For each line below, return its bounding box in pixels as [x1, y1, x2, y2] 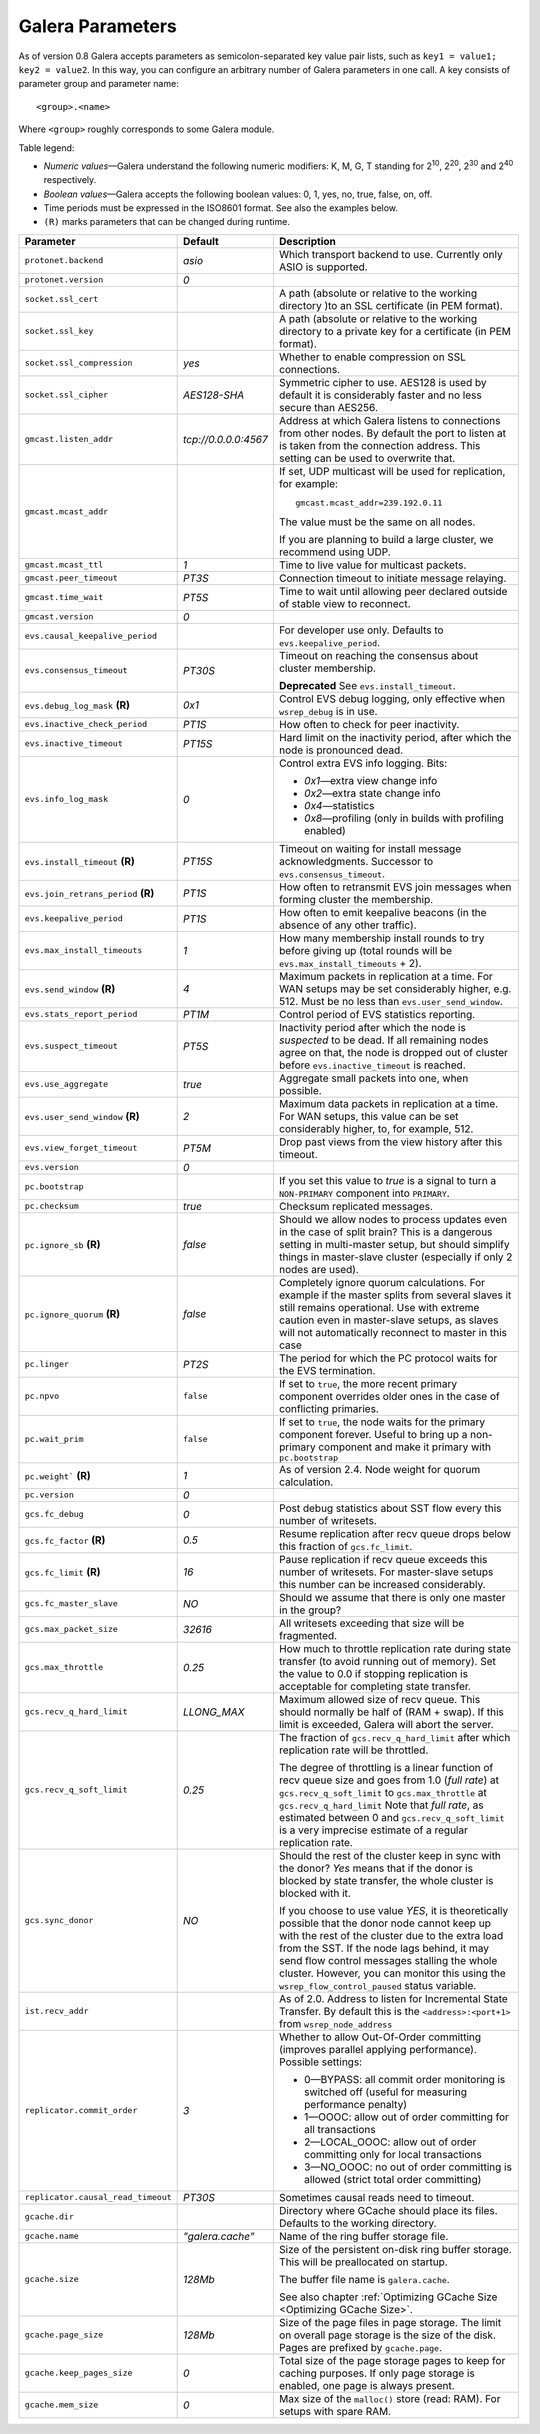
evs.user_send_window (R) [24, 1109, 140, 1123]
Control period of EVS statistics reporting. [278, 1007, 476, 1021]
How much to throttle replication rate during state [278, 1641, 512, 1655]
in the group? [278, 1603, 342, 1617]
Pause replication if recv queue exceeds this [278, 1552, 488, 1566]
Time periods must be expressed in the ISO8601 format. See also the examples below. [43, 202, 399, 214]
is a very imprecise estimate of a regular [278, 1823, 469, 1837]
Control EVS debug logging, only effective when [278, 691, 505, 705]
